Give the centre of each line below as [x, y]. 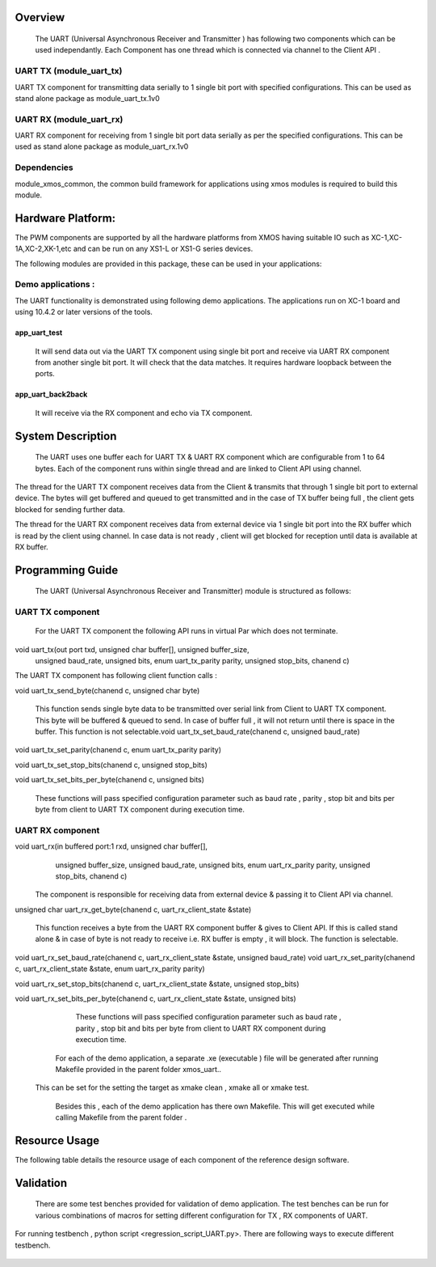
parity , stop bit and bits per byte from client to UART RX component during [201, 1028]
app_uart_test [39, 333]
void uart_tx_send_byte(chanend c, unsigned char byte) [107, 690]
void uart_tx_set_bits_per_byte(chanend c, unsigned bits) [110, 780]
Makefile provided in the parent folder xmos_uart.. [138, 1069]
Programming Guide [67, 570]
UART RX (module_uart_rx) [69, 119]
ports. [45, 374]
